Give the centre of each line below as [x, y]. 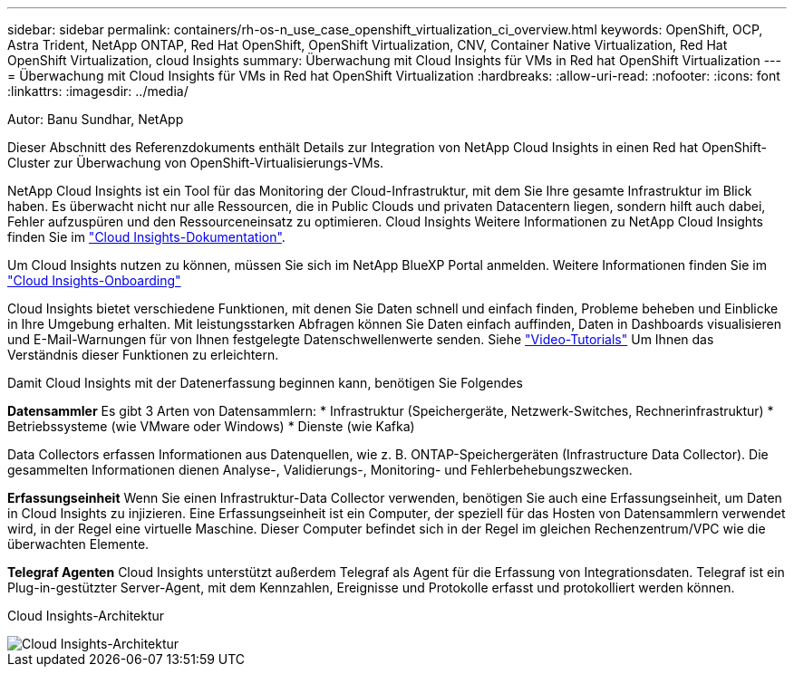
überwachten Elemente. [78, 544]
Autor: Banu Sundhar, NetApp [96, 119]
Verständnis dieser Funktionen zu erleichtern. [143, 355]
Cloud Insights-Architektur [86, 616]
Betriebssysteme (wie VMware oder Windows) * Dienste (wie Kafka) [211, 426]
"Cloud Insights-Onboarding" [94, 280]
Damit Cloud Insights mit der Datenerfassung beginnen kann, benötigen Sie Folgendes [265, 383]
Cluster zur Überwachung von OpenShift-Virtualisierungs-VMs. [196, 163]
